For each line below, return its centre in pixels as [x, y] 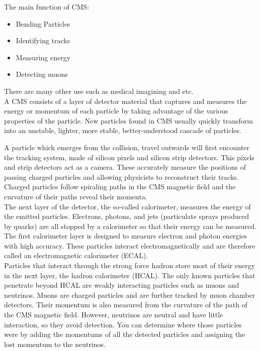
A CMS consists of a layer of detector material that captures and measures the [125, 101]
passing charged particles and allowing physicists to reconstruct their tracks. [121, 177]
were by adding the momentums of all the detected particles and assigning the [125, 334]
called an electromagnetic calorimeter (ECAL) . [76, 255]
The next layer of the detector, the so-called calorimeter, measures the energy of [127, 206]
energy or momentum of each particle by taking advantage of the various [116, 111]
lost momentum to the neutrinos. [55, 344]
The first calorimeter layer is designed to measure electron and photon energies [126, 236]
